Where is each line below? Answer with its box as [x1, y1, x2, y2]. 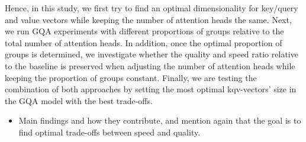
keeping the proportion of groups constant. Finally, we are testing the [5, 71, 257, 83]
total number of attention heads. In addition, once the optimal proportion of [5, 36, 282, 49]
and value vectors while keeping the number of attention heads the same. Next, [5, 13, 292, 25]
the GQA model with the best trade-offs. [5, 94, 153, 106]
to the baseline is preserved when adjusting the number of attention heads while [5, 59, 295, 72]
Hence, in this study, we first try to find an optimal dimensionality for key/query [5, 2, 298, 14]
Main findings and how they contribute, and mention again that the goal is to [18, 114, 301, 127]
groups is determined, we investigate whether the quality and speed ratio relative [5, 48, 298, 60]
